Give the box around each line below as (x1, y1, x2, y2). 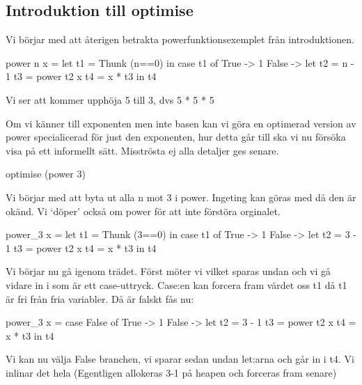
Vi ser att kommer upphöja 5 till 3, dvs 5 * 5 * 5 (6, 92, 214, 107)
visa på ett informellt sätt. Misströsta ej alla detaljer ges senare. (6, 143, 279, 157)
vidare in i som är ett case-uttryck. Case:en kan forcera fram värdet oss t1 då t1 (6, 277, 347, 292)
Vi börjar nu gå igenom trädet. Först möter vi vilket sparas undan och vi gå (6, 264, 331, 278)
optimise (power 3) (6, 166, 86, 181)
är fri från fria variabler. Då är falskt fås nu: (6, 291, 194, 306)
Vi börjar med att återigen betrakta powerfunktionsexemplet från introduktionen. (6, 32, 354, 47)
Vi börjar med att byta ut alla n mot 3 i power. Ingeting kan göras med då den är (6, 189, 356, 204)
